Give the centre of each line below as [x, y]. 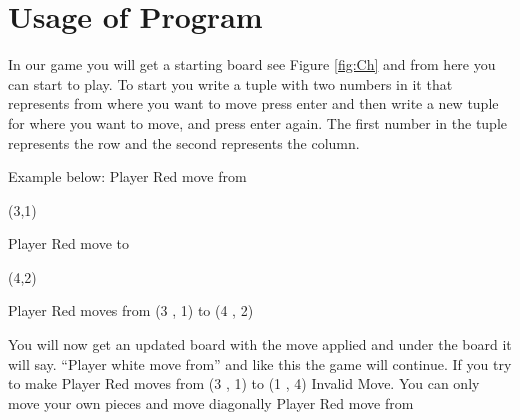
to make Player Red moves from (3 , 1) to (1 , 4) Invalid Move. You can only [244, 383]
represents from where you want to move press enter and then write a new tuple [253, 103]
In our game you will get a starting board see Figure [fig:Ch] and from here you [252, 64]
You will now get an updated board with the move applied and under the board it [260, 344]
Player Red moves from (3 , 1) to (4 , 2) [131, 310]
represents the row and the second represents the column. [184, 142]
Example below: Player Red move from [127, 176]
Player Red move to [68, 243]
